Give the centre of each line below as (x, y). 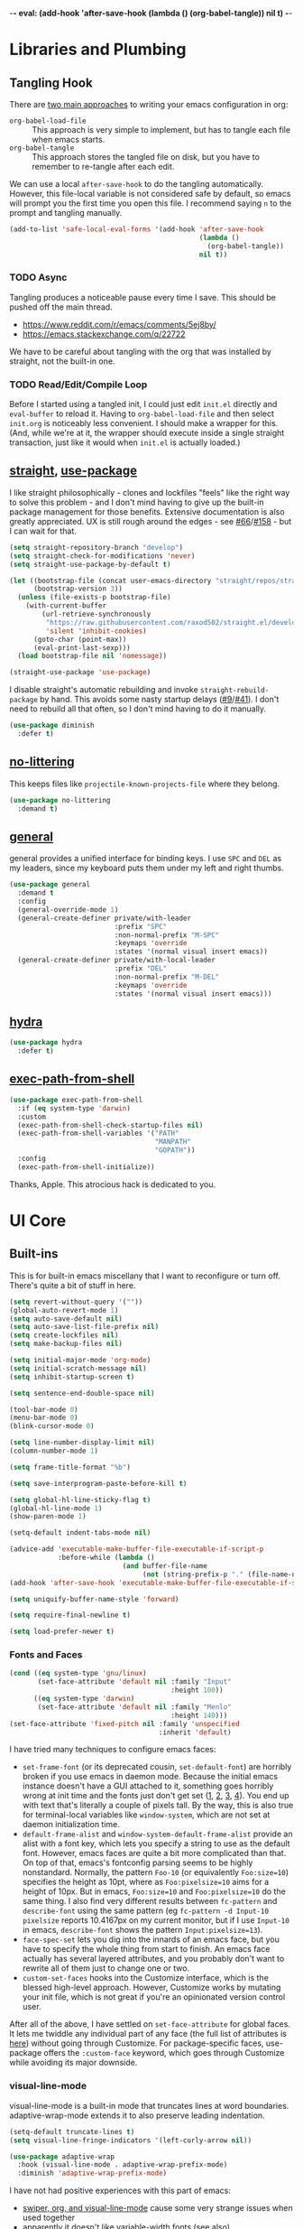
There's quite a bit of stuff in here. (73, 1285)
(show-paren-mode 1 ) (48, 1517)
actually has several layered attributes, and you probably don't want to (153, 1959)
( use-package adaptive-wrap (62, 2157)
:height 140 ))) (199, 1715)
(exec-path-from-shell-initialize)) (86, 1167)
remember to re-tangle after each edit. (103, 167)
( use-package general (50, 885)
